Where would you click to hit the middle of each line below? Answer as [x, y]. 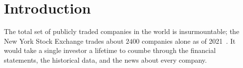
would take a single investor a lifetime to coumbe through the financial [110, 50]
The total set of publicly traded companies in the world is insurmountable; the [122, 31]
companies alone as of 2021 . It [188, 41]
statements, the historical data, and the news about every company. [105, 59]
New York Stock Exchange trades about [64, 41]
